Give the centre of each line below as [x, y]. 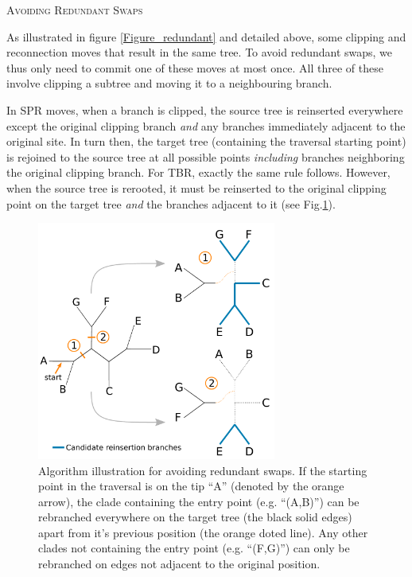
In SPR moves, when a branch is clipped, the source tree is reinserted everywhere [205, 109]
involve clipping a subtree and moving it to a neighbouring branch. [169, 83]
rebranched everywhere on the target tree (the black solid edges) [195, 517]
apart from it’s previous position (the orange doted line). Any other [203, 532]
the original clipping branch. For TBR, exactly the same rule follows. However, [198, 172]
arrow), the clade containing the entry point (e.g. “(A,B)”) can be [199, 501]
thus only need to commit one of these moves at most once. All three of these [195, 67]
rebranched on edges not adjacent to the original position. [179, 564]
